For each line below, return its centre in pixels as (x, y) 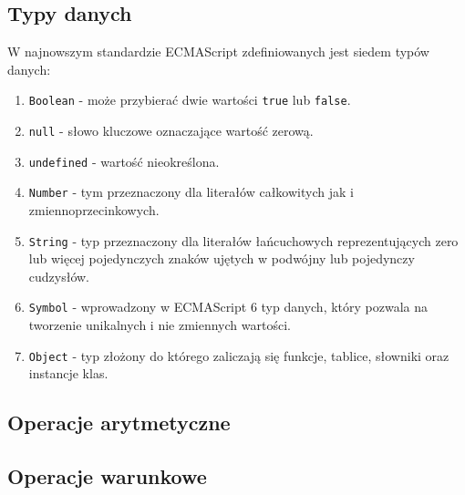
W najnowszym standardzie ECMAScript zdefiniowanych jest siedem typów (218, 52)
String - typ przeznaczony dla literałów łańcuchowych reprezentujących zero (243, 240)
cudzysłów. (59, 276)
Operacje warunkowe (107, 476)
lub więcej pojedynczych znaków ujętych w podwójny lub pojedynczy (222, 258)
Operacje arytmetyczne (119, 423)
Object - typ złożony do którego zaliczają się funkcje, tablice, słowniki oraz (239, 355)
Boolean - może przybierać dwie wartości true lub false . (190, 100)
